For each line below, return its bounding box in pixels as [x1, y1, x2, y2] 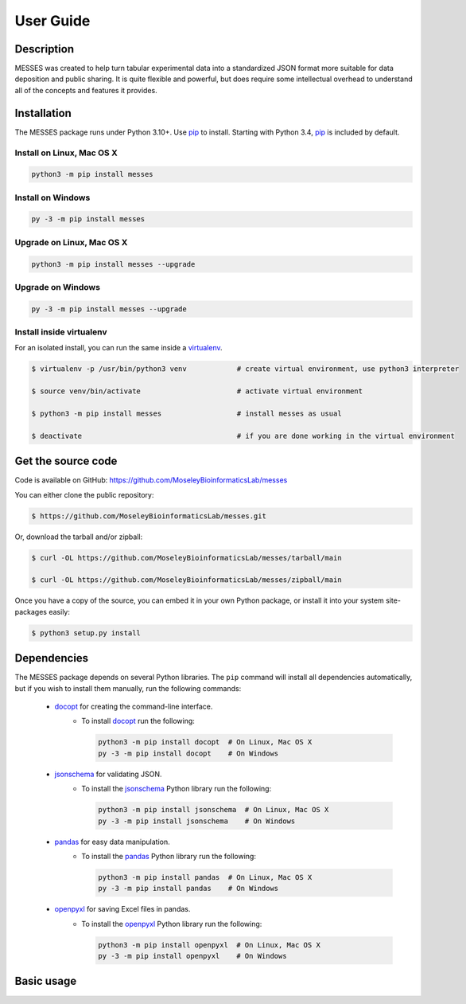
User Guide [14, 12, 91, 29]
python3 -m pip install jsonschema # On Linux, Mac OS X [98, 805, 329, 815]
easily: [49, 607, 71, 616]
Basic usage [14, 975, 77, 988]
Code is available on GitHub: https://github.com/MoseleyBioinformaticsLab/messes [14, 475, 288, 485]
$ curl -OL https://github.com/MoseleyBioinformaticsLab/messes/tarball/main [31, 553, 342, 562]
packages [14, 607, 48, 616]
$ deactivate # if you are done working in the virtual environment [31, 431, 455, 440]
